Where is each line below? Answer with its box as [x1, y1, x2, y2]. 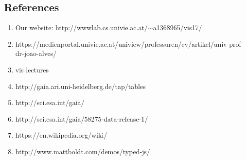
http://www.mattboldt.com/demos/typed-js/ [15, 146, 150, 156]
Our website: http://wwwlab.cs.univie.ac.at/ [15, 22, 148, 33]
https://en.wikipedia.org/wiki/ [15, 130, 107, 140]
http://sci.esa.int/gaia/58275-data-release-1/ [15, 113, 148, 124]
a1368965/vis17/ [153, 22, 202, 33]
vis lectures [15, 64, 49, 74]
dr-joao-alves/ [15, 48, 57, 58]
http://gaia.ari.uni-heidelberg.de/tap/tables [15, 81, 146, 91]
